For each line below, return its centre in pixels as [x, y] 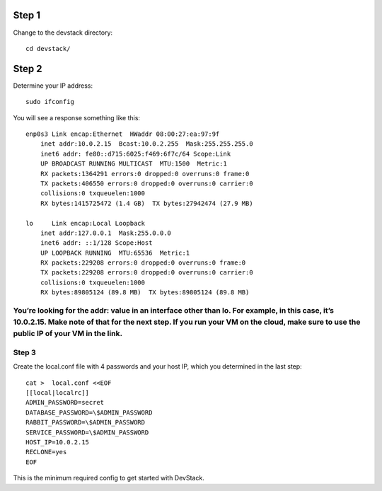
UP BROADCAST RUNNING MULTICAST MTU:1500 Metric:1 [134, 164]
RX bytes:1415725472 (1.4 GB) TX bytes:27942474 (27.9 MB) [147, 203]
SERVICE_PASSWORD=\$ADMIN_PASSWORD [87, 432]
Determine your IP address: [53, 86]
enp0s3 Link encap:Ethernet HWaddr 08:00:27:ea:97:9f [123, 134]
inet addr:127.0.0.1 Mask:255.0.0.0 [105, 233]
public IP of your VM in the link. [68, 334]
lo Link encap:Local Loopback [85, 223]
